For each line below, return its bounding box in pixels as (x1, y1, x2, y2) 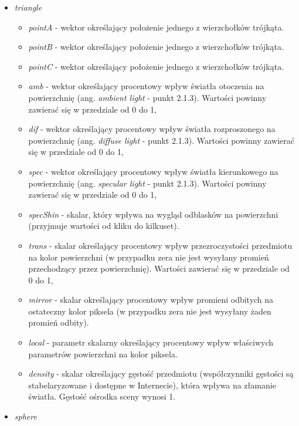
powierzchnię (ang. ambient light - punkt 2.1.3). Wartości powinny (28, 91, 267, 103)
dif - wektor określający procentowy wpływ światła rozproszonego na (28, 123, 276, 135)
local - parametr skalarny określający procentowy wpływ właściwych (28, 336, 274, 349)
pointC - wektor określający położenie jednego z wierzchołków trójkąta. (28, 60, 284, 72)
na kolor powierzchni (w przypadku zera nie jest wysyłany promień (28, 251, 269, 263)
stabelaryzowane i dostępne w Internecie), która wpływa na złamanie (28, 378, 276, 391)
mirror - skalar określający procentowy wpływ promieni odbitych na (28, 293, 274, 306)
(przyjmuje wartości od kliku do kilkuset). (28, 219, 179, 232)
